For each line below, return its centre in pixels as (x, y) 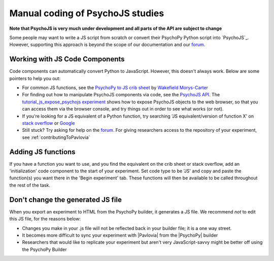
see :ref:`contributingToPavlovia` (56, 137)
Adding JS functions (42, 152)
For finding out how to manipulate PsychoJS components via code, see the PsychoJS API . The (121, 95)
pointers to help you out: (35, 78)
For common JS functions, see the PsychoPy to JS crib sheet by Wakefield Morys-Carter (115, 88)
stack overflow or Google (48, 123)
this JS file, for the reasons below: (45, 219)
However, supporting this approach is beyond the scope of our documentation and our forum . (107, 45)
